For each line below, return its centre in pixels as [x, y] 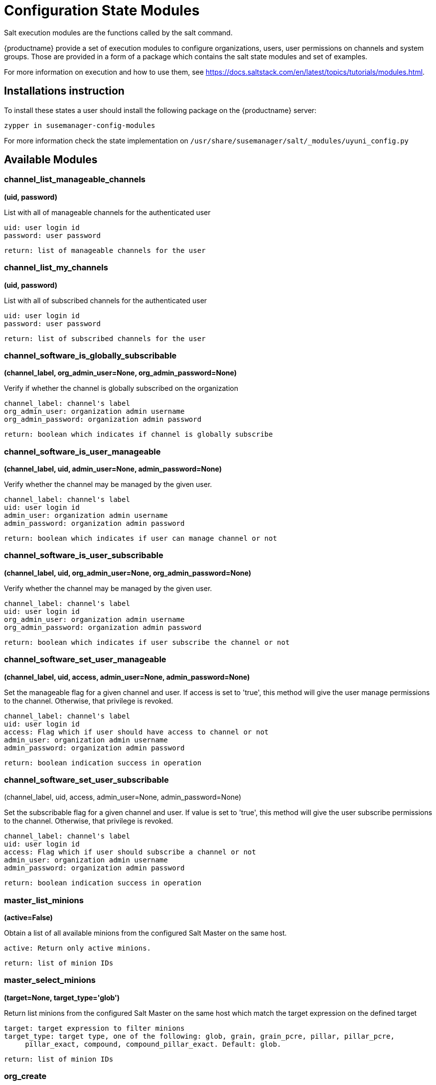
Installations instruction [64, 91]
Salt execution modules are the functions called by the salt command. [118, 32]
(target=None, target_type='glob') [62, 997]
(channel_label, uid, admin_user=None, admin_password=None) [113, 469]
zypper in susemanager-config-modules [80, 125]
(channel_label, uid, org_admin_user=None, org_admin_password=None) [128, 573]
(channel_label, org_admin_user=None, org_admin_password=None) [121, 373]
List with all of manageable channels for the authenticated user [107, 212]
